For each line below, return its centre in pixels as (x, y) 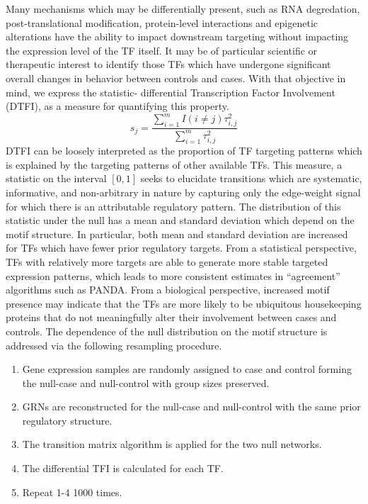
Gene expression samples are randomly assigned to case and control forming (187, 369)
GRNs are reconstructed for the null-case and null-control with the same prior (191, 407)
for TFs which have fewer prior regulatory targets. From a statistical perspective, (181, 248)
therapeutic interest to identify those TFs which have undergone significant (168, 64)
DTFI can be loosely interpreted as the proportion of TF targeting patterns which (184, 151)
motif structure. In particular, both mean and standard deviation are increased (177, 234)
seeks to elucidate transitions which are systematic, (251, 178)
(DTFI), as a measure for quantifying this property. (117, 106)
